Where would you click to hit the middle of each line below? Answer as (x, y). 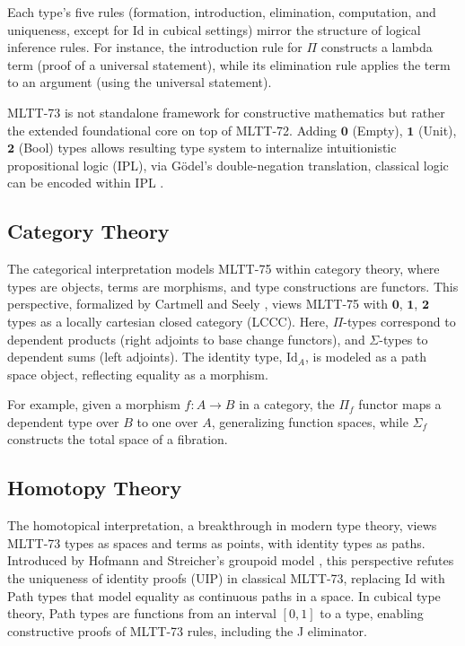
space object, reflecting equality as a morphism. (138, 374)
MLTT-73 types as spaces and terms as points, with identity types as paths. (216, 542)
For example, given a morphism (94, 404)
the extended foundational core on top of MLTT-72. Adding (172, 130)
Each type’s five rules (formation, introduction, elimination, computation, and (222, 12)
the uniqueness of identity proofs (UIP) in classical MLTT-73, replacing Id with (226, 578)
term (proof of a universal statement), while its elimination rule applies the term (229, 64)
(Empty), (377, 130)
